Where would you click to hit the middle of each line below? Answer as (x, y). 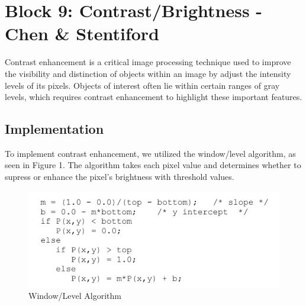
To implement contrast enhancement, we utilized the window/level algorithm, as (150, 153)
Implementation (54, 129)
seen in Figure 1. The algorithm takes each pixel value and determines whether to (153, 165)
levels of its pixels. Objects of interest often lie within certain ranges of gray (142, 85)
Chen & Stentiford (82, 33)
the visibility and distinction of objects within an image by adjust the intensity (148, 73)
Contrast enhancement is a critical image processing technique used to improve (148, 62)
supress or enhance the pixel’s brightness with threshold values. (120, 177)
